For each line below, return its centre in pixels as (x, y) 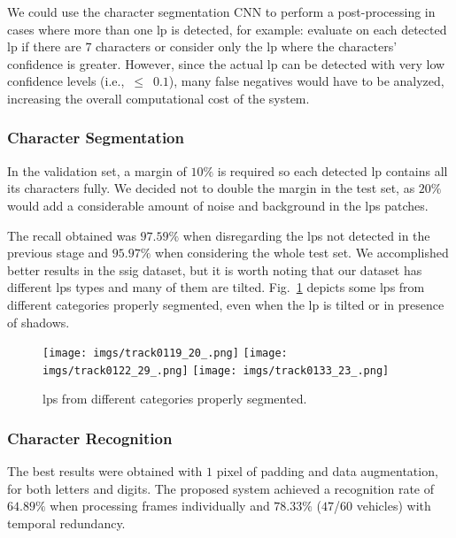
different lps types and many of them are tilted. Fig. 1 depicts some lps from (216, 287)
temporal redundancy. (66, 523)
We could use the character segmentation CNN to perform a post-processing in (221, 12)
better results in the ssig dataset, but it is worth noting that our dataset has (215, 269)
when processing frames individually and (160, 506)
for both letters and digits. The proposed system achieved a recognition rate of (221, 488)
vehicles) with (394, 506)
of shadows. (39, 322)
